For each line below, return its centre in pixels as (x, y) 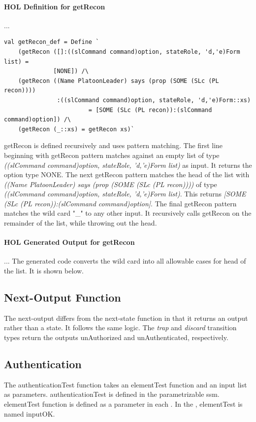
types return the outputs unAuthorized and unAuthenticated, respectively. (116, 337)
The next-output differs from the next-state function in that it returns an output (126, 318)
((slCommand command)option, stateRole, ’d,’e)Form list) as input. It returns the (128, 165)
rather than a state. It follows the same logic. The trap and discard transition (120, 327)
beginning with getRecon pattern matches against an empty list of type (112, 155)
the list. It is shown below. (44, 271)
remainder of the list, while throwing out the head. (80, 223)
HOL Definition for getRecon (55, 6)
